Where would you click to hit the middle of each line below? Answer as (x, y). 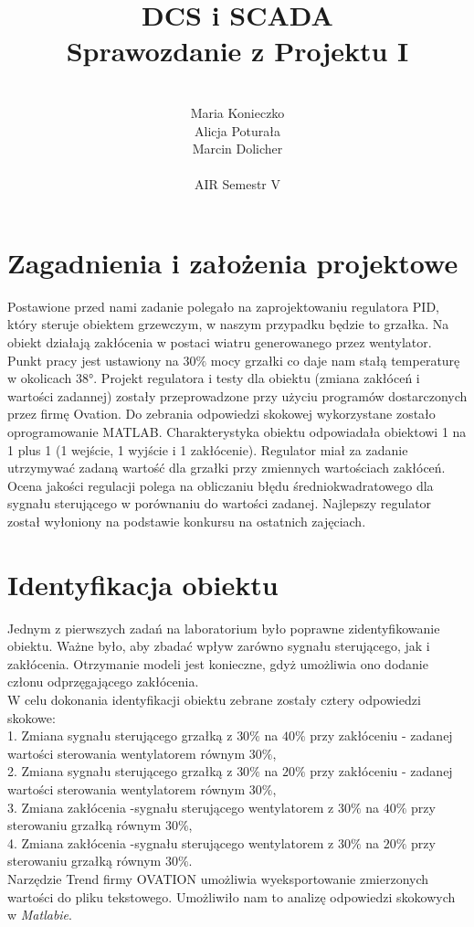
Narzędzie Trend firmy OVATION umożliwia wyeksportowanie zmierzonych (218, 878)
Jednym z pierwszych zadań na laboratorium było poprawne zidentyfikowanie (224, 628)
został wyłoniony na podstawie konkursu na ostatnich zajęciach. (187, 521)
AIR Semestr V (237, 184)
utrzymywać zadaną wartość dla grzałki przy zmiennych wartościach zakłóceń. (226, 468)
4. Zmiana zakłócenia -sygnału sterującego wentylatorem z (171, 842)
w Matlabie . (40, 915)
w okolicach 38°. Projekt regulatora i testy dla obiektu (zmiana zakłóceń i (214, 378)
